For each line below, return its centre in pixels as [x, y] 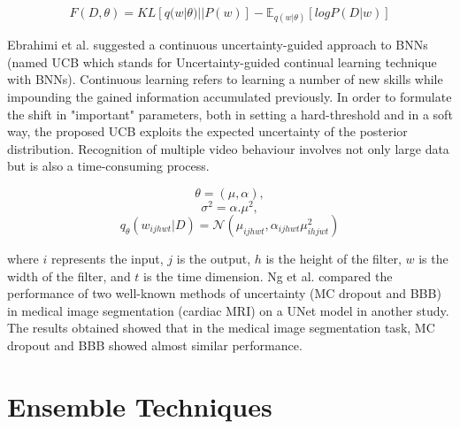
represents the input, [107, 259]
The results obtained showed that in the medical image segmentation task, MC [221, 328]
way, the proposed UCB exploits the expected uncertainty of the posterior [207, 131]
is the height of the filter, [333, 259]
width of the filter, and [69, 276]
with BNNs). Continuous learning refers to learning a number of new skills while [225, 79]
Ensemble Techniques [140, 406]
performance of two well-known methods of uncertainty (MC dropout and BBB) [224, 293]
